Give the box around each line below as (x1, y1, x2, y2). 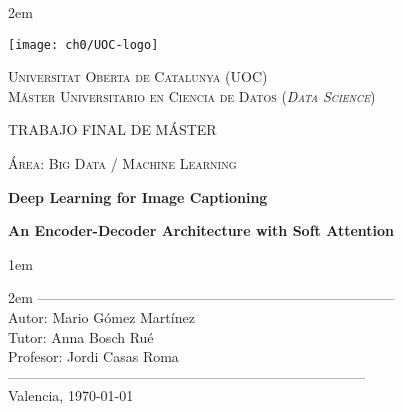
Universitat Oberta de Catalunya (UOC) (8, 66, 268, 87)
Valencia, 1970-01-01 (8, 385, 134, 406)
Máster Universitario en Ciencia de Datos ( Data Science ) (8, 85, 376, 106)
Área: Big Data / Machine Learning (8, 153, 237, 174)
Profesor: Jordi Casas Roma (8, 346, 179, 367)
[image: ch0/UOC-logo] (8, 37, 159, 52)
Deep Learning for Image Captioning (8, 186, 268, 207)
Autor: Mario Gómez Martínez (8, 307, 195, 327)
